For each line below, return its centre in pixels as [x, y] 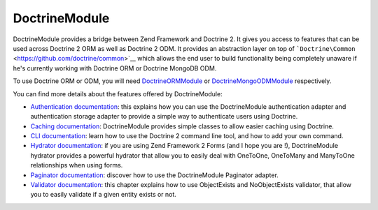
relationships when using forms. [77, 165]
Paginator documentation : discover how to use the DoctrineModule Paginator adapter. [155, 175]
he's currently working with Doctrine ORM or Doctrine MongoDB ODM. [115, 68]
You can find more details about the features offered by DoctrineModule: [118, 93]
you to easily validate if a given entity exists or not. [103, 195]
